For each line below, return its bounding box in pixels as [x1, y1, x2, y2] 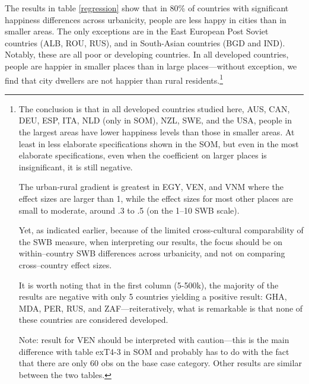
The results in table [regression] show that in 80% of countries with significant [5, 2, 289, 14]
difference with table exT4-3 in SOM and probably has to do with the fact [18, 345, 289, 357]
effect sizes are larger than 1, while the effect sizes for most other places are [18, 192, 293, 204]
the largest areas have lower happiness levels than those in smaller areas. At [18, 126, 295, 138]
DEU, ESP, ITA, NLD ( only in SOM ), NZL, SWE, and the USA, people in [18, 114, 292, 126]
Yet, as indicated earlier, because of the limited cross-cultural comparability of [18, 224, 304, 236]
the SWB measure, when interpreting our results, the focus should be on [18, 235, 282, 247]
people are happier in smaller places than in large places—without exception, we [5, 59, 297, 72]
